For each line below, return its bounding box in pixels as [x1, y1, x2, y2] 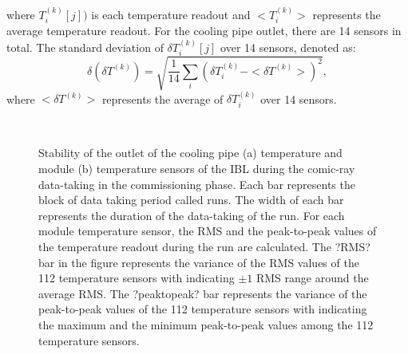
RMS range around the [255, 269, 369, 286]
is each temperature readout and [91, 6, 251, 22]
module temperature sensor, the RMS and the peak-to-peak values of [38, 222, 377, 239]
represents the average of [101, 90, 224, 107]
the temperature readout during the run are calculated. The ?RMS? [38, 238, 370, 254]
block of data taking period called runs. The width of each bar [38, 191, 344, 208]
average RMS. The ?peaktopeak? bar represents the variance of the [38, 285, 367, 301]
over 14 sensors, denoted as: [220, 38, 356, 55]
